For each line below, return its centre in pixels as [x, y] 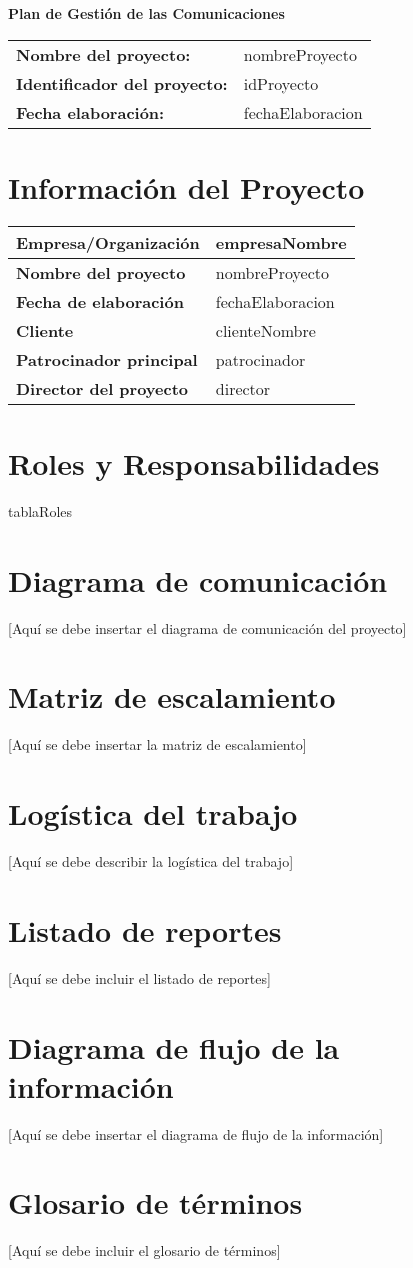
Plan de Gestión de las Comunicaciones [146, 13]
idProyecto [281, 83]
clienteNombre [265, 330]
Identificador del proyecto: [122, 83]
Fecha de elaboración [100, 301]
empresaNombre [281, 242]
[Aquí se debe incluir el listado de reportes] [139, 977]
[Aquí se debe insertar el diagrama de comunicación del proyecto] [207, 627]
